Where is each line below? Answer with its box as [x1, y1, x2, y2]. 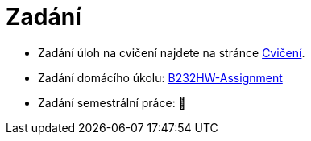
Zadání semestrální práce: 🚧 [38, 95, 186, 110]
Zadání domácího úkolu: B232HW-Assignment [38, 70, 283, 85]
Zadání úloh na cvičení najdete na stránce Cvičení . [38, 45, 305, 60]
